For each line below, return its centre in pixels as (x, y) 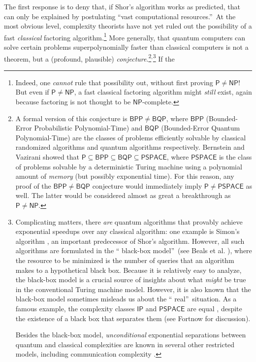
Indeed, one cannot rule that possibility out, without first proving (114, 82)
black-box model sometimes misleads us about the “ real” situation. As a (126, 299)
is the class (235, 157)
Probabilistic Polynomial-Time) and (88, 128)
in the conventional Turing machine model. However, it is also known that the (133, 289)
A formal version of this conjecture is (71, 118)
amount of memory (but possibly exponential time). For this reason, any (125, 176)
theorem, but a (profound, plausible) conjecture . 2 (78, 58)
